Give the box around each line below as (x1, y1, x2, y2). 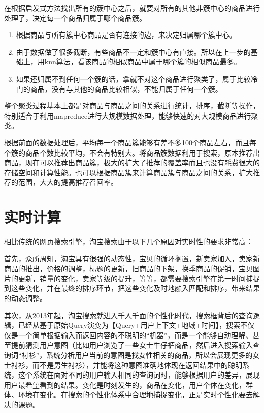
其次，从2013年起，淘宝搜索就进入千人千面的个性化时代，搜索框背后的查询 (4, 310, 253, 320)
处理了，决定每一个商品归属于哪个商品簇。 (4, 12, 146, 23)
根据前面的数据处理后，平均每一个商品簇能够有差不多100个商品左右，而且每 (4, 137, 256, 147)
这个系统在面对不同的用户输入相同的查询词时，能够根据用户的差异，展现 (18, 369, 260, 380)
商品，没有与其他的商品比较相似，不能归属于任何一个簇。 (30, 83, 222, 94)
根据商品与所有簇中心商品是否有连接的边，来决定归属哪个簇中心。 (16, 29, 237, 40)
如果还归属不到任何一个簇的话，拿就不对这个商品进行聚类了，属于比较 (16, 73, 251, 84)
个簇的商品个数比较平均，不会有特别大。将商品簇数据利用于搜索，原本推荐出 (4, 147, 260, 158)
